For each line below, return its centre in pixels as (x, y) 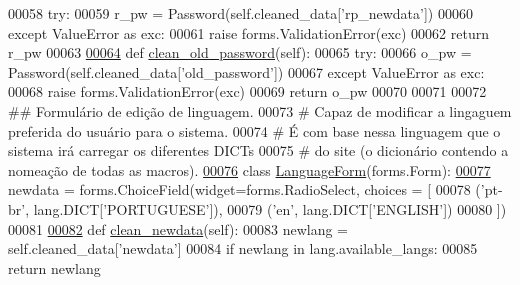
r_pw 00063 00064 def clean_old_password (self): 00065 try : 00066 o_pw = (240, 52)
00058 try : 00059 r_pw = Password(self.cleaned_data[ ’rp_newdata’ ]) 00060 (240, 13)
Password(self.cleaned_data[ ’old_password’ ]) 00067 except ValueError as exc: (246, 71)
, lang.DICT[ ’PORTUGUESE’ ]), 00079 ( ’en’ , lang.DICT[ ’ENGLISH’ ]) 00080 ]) (266, 208)
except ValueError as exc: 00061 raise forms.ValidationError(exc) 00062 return (248, 32)
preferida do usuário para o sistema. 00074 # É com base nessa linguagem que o (254, 130)
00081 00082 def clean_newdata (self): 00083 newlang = (178, 228)
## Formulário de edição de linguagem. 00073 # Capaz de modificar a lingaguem (260, 110)
